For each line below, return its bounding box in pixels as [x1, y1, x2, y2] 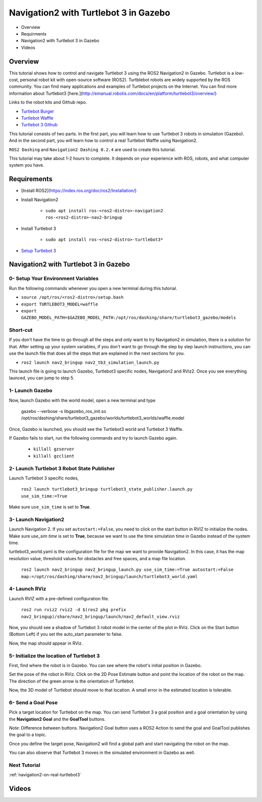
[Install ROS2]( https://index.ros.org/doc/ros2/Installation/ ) [21, 188, 137, 194]
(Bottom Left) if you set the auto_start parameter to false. [9, 631, 123, 637]
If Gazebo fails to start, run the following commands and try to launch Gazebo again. [9, 435, 178, 441]
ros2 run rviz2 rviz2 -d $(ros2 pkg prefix [21, 607, 126, 613]
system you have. [9, 162, 45, 168]
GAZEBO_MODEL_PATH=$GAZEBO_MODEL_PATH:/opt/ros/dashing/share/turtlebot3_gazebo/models [21, 315, 236, 321]
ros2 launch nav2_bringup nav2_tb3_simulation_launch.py [21, 359, 160, 365]
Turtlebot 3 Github [21, 122, 58, 128]
